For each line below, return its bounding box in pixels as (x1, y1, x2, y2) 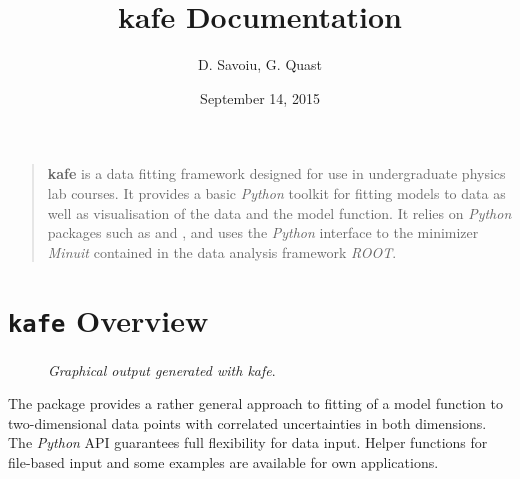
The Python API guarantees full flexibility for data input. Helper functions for (8, 432, 488, 453)
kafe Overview (8, 300, 209, 341)
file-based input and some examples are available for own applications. (8, 451, 439, 472)
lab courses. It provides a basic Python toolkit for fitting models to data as (47, 182, 506, 203)
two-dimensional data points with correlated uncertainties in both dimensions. (8, 412, 487, 433)
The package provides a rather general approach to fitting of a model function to (8, 393, 503, 414)
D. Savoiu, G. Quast (197, 54, 323, 75)
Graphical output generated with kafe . (48, 359, 276, 380)
